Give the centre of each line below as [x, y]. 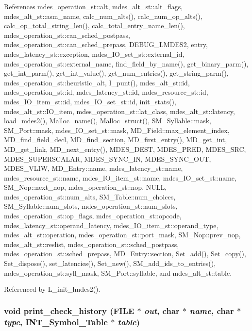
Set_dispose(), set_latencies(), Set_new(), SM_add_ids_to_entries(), [110, 263]
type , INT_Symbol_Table [56, 322]
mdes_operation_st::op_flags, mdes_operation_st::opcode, [93, 216]
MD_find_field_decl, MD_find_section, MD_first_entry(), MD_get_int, [116, 140]
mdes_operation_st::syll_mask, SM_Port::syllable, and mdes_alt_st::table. [118, 273]
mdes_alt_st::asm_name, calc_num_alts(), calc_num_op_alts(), [103, 16]
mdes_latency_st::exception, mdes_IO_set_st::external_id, [94, 54]
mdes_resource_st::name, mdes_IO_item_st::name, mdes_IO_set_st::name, [120, 177]
